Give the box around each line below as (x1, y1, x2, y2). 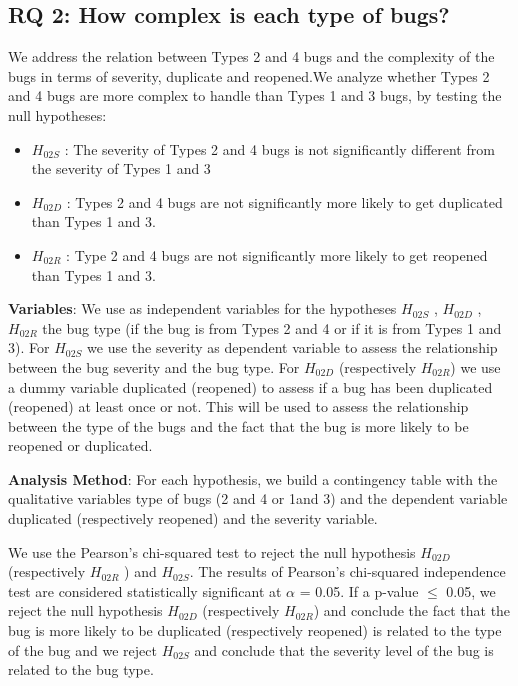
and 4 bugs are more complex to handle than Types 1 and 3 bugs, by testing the (8, 85, 502, 106)
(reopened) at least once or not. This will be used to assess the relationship (8, 396, 469, 417)
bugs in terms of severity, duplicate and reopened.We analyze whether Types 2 (8, 65, 490, 86)
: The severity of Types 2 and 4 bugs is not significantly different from (64, 138, 495, 159)
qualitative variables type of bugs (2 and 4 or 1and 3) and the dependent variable (8, 488, 508, 509)
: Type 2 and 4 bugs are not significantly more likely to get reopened (66, 244, 488, 265)
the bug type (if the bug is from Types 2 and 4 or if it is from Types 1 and (42, 317, 502, 338)
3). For (8, 337, 50, 358)
